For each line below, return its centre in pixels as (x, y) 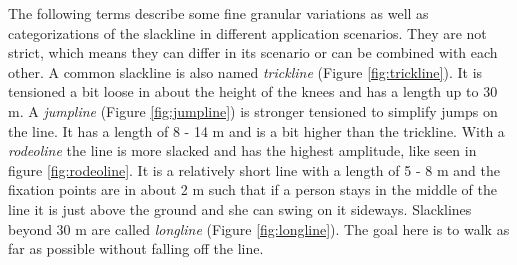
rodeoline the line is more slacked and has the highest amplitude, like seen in (242, 150)
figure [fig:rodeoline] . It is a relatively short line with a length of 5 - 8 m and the (254, 169)
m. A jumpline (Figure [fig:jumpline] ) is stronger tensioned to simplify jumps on (253, 110)
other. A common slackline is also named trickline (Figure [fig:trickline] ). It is (245, 71)
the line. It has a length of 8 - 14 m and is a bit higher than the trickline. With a (256, 130)
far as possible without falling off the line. (136, 248)
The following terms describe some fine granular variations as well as (218, 13)
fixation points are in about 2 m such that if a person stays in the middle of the (252, 189)
